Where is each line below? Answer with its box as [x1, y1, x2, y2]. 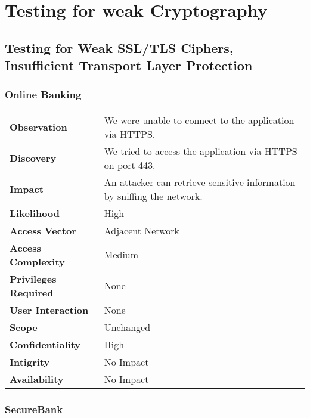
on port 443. [104, 157, 156, 172]
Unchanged [104, 320, 151, 334]
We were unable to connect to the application [104, 113, 294, 127]
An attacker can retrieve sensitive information [104, 175, 296, 189]
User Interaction [10, 302, 89, 317]
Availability [10, 371, 64, 386]
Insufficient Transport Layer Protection [5, 56, 253, 75]
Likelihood [10, 206, 60, 220]
